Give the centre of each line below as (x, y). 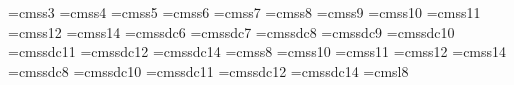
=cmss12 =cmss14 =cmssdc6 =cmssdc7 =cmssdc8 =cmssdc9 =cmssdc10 (231, 31)
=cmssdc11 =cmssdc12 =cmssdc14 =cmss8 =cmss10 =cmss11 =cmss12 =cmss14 (257, 51)
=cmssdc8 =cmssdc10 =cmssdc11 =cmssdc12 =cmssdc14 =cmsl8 (208, 70)
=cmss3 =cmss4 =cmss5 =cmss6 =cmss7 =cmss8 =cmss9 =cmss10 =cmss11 (244, 12)
